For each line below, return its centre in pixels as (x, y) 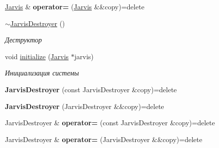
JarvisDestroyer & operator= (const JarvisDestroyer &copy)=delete (110, 123)
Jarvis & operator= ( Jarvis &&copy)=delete (75, 6)
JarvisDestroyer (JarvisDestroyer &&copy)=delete (85, 106)
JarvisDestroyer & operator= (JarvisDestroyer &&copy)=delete (104, 139)
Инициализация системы (42, 73)
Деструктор (23, 40)
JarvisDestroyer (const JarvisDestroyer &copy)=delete (91, 89)
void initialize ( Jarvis (37, 56)
